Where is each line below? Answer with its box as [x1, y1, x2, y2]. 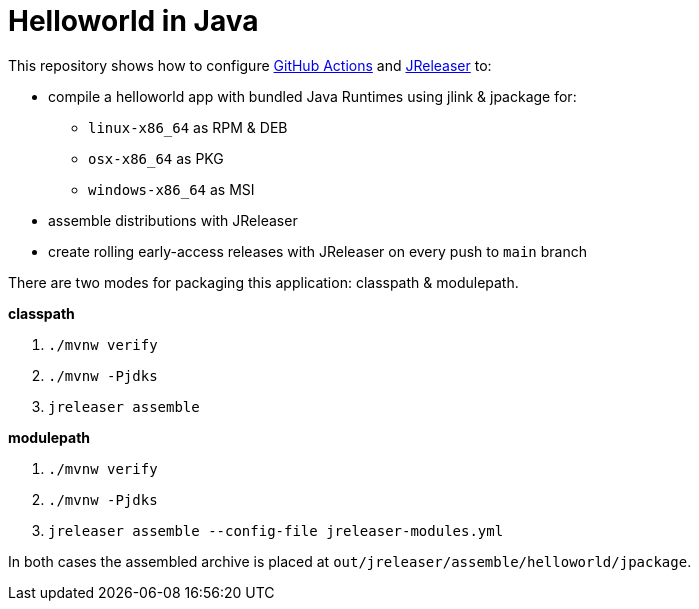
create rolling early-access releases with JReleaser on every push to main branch [48, 242, 587, 260]
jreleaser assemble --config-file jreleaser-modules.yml [48, 522, 504, 539]
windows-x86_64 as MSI [88, 180, 255, 198]
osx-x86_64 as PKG [88, 149, 224, 167]
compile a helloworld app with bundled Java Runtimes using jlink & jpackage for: [48, 87, 577, 105]
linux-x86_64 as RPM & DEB [88, 118, 288, 136]
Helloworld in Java [8, 4, 259, 38]
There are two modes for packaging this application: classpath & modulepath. [8, 273, 519, 291]
